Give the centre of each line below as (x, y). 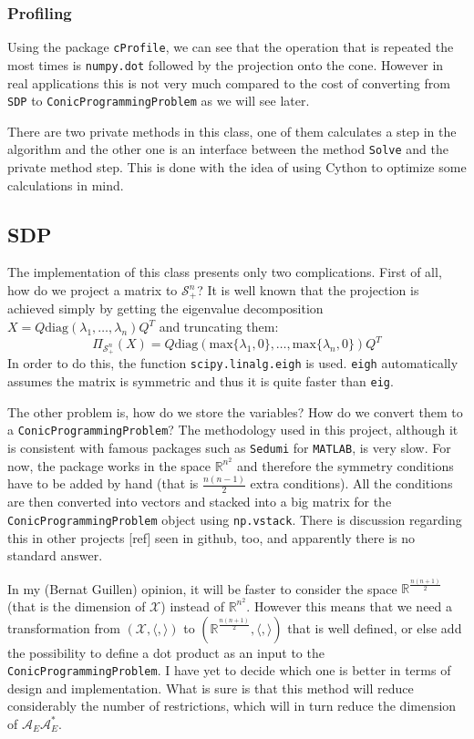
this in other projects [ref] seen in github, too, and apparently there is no (211, 537)
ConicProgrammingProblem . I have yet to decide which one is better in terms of (229, 670)
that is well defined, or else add (375, 627)
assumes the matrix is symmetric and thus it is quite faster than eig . (201, 380)
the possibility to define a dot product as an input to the (166, 652)
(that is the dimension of (77, 606)
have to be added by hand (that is (103, 483)
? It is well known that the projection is (308, 290)
